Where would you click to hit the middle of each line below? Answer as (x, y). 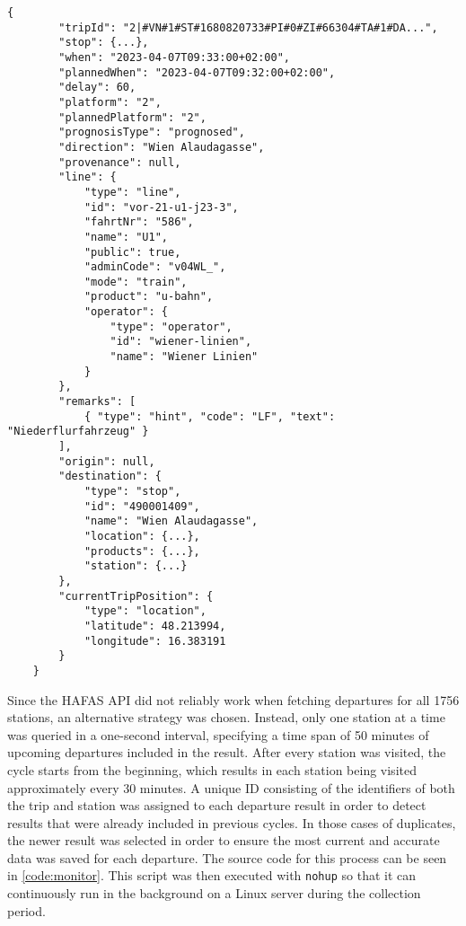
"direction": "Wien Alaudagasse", (162, 147)
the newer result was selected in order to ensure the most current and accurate (224, 840)
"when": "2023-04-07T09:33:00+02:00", (174, 57)
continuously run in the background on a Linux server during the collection (214, 893)
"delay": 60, (97, 88)
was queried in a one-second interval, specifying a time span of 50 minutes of (218, 734)
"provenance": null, (120, 162)
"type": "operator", (171, 326)
